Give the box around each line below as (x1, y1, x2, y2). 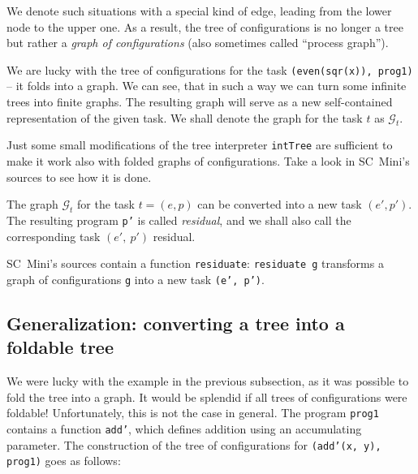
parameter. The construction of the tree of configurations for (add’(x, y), (6, 436, 381, 453)
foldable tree (6, 334, 114, 360)
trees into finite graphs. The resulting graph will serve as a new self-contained (6, 93, 393, 110)
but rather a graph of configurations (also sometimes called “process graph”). (6, 34, 389, 51)
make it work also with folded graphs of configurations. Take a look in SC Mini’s (6, 153, 410, 170)
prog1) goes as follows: (6, 452, 121, 469)
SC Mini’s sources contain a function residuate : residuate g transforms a (6, 255, 384, 272)
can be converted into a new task (197, 196, 362, 213)
